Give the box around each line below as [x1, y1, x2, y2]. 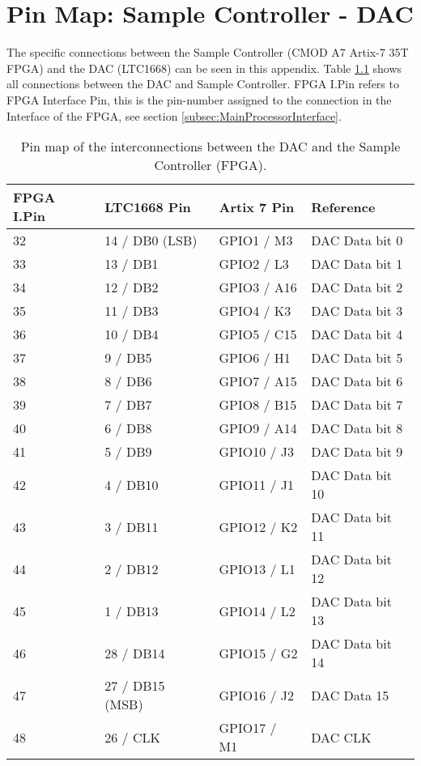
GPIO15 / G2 [219, 643, 298, 662]
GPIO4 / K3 [219, 301, 291, 321]
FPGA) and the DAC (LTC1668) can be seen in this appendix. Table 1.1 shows [6, 59, 402, 76]
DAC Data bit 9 [311, 442, 403, 462]
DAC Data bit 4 [311, 325, 403, 344]
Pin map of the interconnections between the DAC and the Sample [20, 137, 401, 156]
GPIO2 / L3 [219, 254, 289, 274]
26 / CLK [104, 727, 160, 747]
